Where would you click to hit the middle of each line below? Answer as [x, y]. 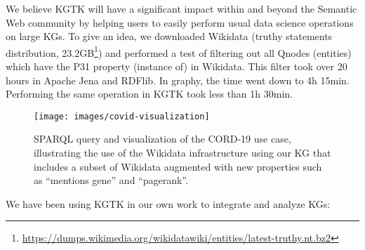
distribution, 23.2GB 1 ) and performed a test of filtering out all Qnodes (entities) [179, 51]
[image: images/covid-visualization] [122, 116]
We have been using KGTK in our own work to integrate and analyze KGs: [168, 203]
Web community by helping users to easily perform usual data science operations [180, 22]
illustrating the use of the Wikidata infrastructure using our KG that [182, 153]
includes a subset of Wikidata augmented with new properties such [178, 166]
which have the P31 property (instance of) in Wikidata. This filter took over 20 [177, 66]
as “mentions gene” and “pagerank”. [111, 180]
